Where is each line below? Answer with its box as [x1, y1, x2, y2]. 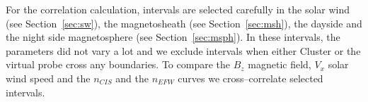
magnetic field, [248, 57, 311, 72]
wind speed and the [6, 70, 91, 85]
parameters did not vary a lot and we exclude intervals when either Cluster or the [6, 43, 361, 58]
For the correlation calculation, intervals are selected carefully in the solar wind [6, 2, 350, 16]
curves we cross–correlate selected [178, 70, 323, 85]
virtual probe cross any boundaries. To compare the [6, 57, 231, 72]
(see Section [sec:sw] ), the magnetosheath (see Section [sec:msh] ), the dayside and [6, 15, 362, 30]
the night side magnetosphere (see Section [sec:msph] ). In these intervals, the [6, 30, 340, 44]
